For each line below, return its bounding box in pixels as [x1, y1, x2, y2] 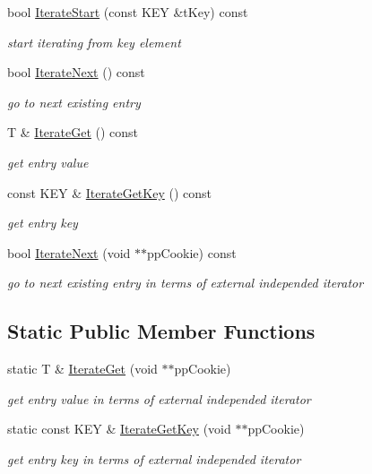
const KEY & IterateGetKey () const [7, 183, 212, 202]
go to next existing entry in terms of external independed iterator [7, 273, 364, 292]
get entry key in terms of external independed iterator [7, 449, 301, 468]
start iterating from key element [7, 32, 181, 51]
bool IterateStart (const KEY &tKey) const [7, 3, 248, 21]
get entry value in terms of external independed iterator [7, 389, 311, 408]
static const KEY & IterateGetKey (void [7, 419, 231, 438]
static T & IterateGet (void [7, 359, 158, 378]
